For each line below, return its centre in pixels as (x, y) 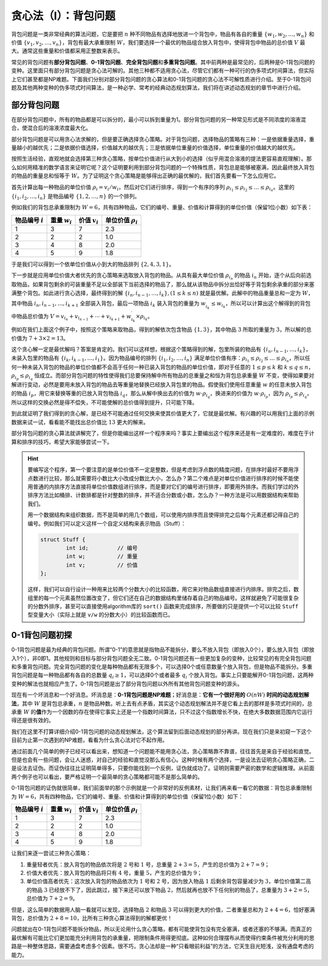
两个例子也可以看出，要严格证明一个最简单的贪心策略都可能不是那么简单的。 (107, 776)
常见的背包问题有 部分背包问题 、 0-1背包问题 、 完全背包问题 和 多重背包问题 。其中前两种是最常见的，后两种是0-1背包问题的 (163, 62)
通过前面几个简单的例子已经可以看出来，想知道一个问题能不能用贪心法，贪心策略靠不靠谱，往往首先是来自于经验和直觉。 (163, 751)
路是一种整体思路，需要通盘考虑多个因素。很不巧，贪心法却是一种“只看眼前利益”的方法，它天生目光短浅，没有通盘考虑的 (162, 946)
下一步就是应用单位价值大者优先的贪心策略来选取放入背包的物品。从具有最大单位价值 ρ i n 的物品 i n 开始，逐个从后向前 (159, 276)
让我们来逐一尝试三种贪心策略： (51, 853)
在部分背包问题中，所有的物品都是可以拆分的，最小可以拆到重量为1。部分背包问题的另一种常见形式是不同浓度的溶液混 (159, 119)
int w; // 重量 (102, 557)
